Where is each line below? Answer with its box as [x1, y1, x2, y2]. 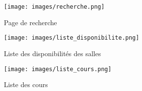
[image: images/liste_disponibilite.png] [4, 34, 140, 42]
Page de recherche [4, 17, 57, 27]
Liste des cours [4, 79, 48, 90]
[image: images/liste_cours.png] [4, 65, 111, 73]
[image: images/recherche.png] [4, 3, 105, 10]
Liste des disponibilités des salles [4, 48, 101, 58]
